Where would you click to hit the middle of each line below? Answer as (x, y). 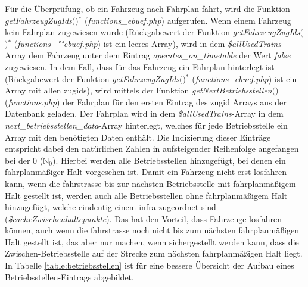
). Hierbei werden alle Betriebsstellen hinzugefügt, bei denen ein (169, 160)
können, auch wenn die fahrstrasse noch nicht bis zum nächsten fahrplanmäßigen (152, 230)
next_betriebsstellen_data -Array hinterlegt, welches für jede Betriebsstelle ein (146, 125)
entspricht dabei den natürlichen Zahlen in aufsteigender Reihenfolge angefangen (152, 149)
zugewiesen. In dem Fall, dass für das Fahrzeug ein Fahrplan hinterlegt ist (140, 66)
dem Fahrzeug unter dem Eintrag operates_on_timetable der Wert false (160, 55)
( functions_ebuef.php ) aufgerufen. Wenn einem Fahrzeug (188, 20)
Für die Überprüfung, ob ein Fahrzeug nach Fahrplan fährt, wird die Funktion (147, 8)
